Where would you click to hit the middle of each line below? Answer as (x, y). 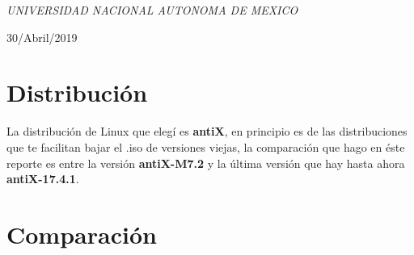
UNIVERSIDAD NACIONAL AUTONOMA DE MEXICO (152, 10)
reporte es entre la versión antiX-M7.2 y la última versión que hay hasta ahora (206, 163)
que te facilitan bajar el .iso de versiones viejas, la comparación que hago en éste (206, 146)
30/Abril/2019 (42, 37)
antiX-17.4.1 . (43, 179)
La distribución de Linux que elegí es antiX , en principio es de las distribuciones (207, 131)
